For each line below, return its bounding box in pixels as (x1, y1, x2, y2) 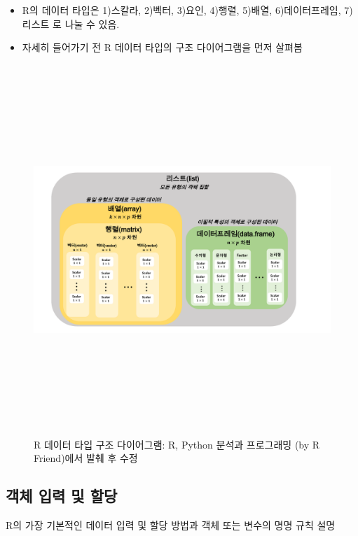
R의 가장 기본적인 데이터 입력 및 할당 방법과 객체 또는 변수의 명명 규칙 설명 (6, 517, 336, 532)
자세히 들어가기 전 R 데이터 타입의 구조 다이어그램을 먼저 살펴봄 (22, 40, 303, 55)
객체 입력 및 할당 (6, 485, 118, 507)
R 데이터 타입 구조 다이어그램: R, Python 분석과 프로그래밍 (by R (34, 437, 320, 451)
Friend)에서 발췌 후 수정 (34, 451, 138, 465)
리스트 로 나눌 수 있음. (22, 16, 120, 31)
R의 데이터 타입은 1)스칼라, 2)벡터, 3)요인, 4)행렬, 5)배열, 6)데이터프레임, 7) (22, 3, 353, 17)
